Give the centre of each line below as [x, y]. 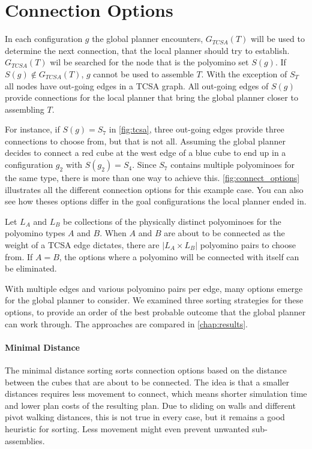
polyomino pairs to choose [248, 245]
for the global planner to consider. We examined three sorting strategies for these [154, 300]
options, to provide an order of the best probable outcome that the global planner [155, 312]
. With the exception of [244, 73]
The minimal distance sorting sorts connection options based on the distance [146, 370]
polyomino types [35, 233]
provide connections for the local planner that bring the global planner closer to [151, 97]
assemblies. [25, 440]
